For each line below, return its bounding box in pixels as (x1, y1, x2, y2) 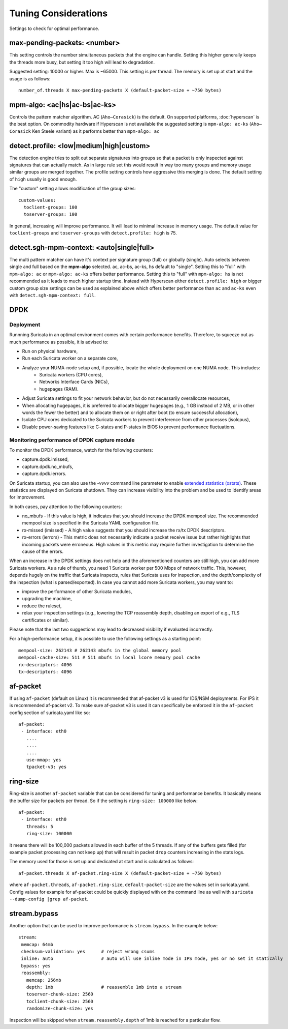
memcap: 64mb (21, 942, 53, 947)
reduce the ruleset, (22, 603, 62, 609)
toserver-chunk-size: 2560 (26, 991, 94, 997)
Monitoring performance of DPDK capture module (9, 436, 135, 444)
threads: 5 (26, 824, 53, 829)
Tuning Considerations (9, 8, 108, 19)
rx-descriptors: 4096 (18, 662, 72, 667)
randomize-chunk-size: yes (26, 1006, 94, 1012)
